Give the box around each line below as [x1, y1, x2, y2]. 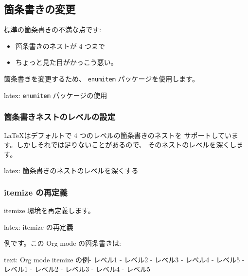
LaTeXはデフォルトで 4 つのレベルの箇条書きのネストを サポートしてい [4, 130, 231, 140]
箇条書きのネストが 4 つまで [15, 40, 106, 51]
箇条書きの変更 [4, 1, 75, 17]
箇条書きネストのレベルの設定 [4, 111, 116, 123]
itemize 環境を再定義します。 [4, 205, 95, 216]
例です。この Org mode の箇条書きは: [4, 238, 121, 248]
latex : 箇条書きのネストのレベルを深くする [4, 165, 139, 176]
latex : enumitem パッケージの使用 [4, 90, 107, 100]
